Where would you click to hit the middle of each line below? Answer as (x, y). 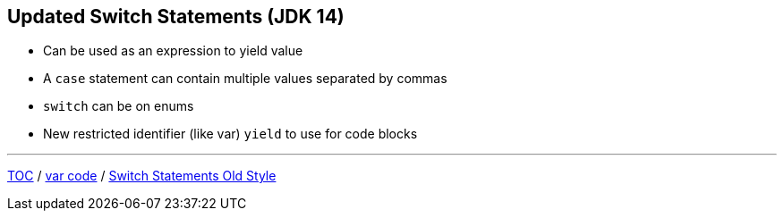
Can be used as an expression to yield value (173, 51)
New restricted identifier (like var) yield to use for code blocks (230, 134)
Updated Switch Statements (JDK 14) (176, 17)
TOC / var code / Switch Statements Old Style (142, 176)
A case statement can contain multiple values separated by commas (245, 79)
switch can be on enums (119, 106)
